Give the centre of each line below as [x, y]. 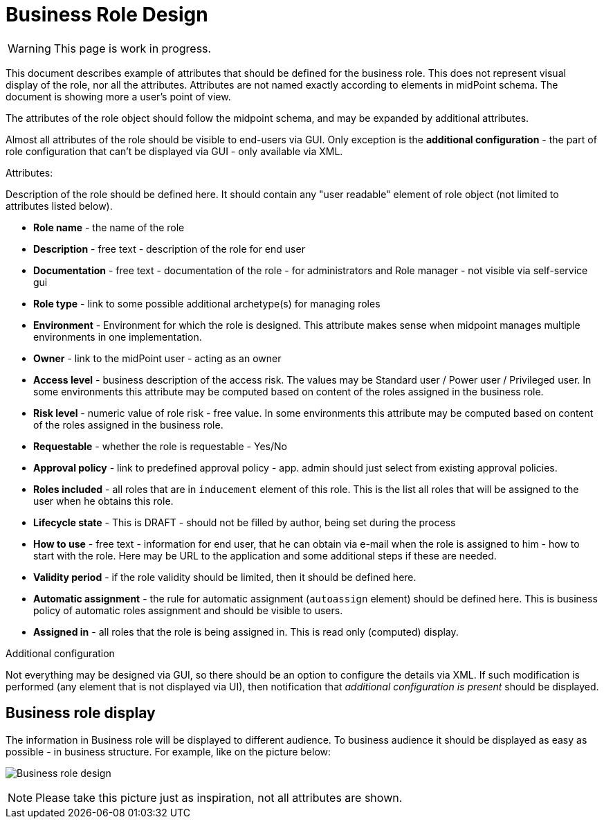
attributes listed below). [59, 206]
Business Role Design [107, 15]
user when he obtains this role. [103, 501]
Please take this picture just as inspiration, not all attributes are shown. [219, 797]
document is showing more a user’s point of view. [118, 96]
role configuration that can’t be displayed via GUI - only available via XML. [174, 151]
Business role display [81, 713]
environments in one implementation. [118, 337]
